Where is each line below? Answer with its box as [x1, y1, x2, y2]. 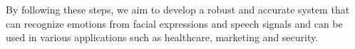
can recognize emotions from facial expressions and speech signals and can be [6, 16, 343, 31]
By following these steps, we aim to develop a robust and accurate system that [6, 2, 350, 16]
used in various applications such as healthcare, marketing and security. [6, 30, 319, 45]
